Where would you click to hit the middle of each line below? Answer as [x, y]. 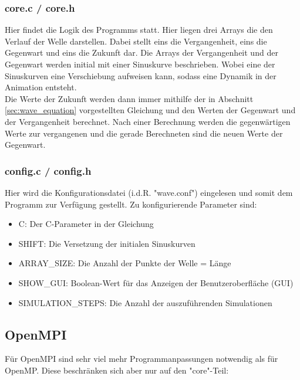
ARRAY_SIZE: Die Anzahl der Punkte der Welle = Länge [125, 263]
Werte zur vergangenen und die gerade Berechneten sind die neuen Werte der [144, 133]
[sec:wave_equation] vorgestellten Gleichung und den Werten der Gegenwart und [150, 110]
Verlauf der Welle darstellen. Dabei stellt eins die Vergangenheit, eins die [136, 41]
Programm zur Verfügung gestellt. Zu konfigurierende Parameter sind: [131, 204]
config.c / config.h [48, 170]
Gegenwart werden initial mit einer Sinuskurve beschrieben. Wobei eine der [140, 64]
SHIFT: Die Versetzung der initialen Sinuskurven [107, 243]
